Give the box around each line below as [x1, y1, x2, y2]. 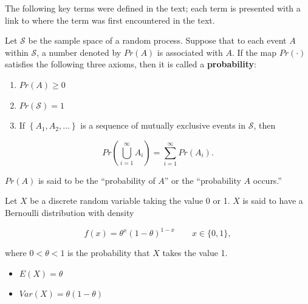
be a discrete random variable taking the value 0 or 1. [30, 194, 230, 207]
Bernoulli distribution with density [5, 206, 134, 218]
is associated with [157, 46, 223, 58]
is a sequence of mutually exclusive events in [80, 119, 245, 132]
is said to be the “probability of [38, 174, 156, 186]
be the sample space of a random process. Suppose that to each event [28, 34, 287, 47]
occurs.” [253, 174, 282, 186]
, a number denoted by [36, 46, 121, 58]
